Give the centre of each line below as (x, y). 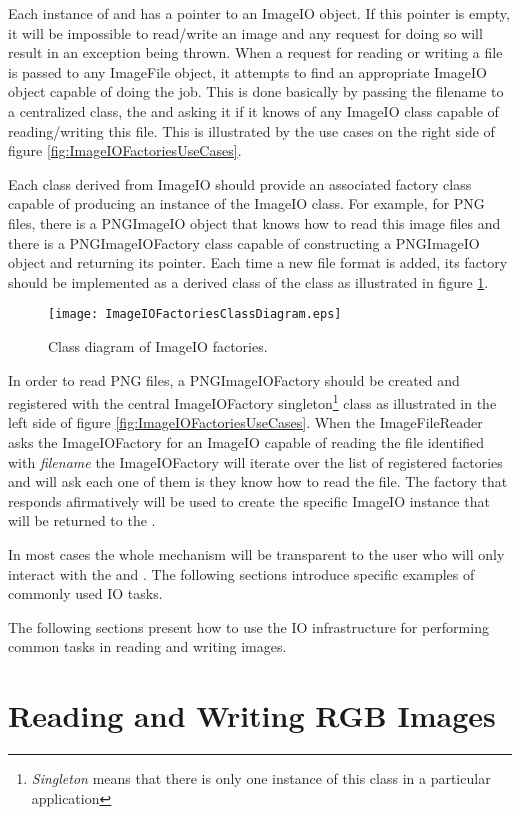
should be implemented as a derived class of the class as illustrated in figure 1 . (248, 281)
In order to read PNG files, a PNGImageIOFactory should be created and (234, 379)
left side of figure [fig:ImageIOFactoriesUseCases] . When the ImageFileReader (245, 422)
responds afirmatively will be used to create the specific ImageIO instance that (249, 500)
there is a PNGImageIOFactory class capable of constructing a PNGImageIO (244, 242)
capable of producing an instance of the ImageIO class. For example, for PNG (246, 203)
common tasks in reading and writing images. (147, 646)
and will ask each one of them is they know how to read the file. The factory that (258, 481)
